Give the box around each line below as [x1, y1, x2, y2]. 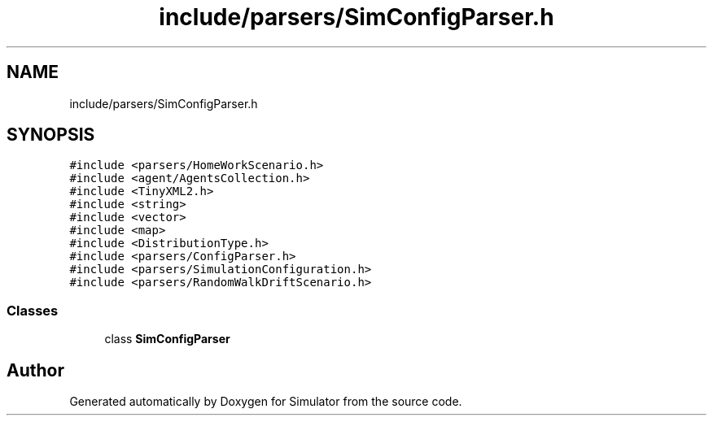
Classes [7, 302, 59, 319]
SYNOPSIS [7, 124, 95, 146]
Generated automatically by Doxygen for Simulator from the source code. [69, 394, 462, 409]
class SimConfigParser [104, 332, 230, 346]
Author [7, 359, 64, 381]
